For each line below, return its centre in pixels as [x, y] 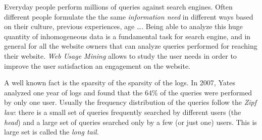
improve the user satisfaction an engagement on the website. [97, 65]
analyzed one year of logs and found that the [73, 92]
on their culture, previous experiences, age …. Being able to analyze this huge [123, 26]
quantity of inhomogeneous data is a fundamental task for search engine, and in [127, 36]
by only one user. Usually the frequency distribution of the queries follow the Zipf [130, 102]
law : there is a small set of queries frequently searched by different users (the [123, 112]
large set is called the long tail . [51, 132]
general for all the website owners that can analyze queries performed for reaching [131, 46]
